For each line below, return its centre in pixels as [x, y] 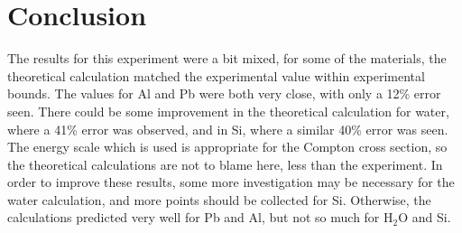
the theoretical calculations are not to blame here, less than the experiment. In [225, 164]
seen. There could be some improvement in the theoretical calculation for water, [228, 111]
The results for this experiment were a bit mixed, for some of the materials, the [227, 58]
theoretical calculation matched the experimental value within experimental [216, 75]
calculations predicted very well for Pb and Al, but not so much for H [200, 217]
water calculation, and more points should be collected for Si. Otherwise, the [219, 199]
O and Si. [425, 217]
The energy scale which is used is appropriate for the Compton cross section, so [227, 147]
